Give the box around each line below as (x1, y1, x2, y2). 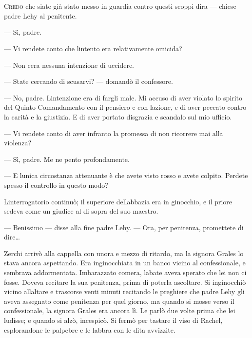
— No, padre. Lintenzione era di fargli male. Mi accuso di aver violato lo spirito (4, 92, 242, 102)
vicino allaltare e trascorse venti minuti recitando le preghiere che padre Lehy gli (4, 286, 245, 297)
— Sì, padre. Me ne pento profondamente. (4, 154, 130, 164)
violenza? (4, 138, 31, 148)
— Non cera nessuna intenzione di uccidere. (4, 60, 134, 70)
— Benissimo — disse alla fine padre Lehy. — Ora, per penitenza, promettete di (4, 222, 244, 232)
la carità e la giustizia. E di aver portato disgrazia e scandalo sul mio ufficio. (4, 111, 232, 121)
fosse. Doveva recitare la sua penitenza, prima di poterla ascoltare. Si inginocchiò (4, 277, 246, 287)
